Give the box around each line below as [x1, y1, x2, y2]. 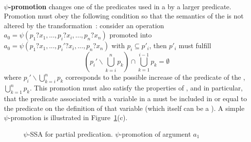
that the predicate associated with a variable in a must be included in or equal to [4, 93, 247, 103]
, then [149, 40, 167, 51]
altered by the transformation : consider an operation [4, 20, 164, 30]
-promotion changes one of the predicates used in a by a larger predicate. [8, 1, 232, 11]
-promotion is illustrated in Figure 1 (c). [8, 112, 128, 123]
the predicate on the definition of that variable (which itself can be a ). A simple [4, 103, 245, 113]
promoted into [109, 30, 152, 40]
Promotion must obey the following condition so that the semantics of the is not [4, 11, 244, 21]
